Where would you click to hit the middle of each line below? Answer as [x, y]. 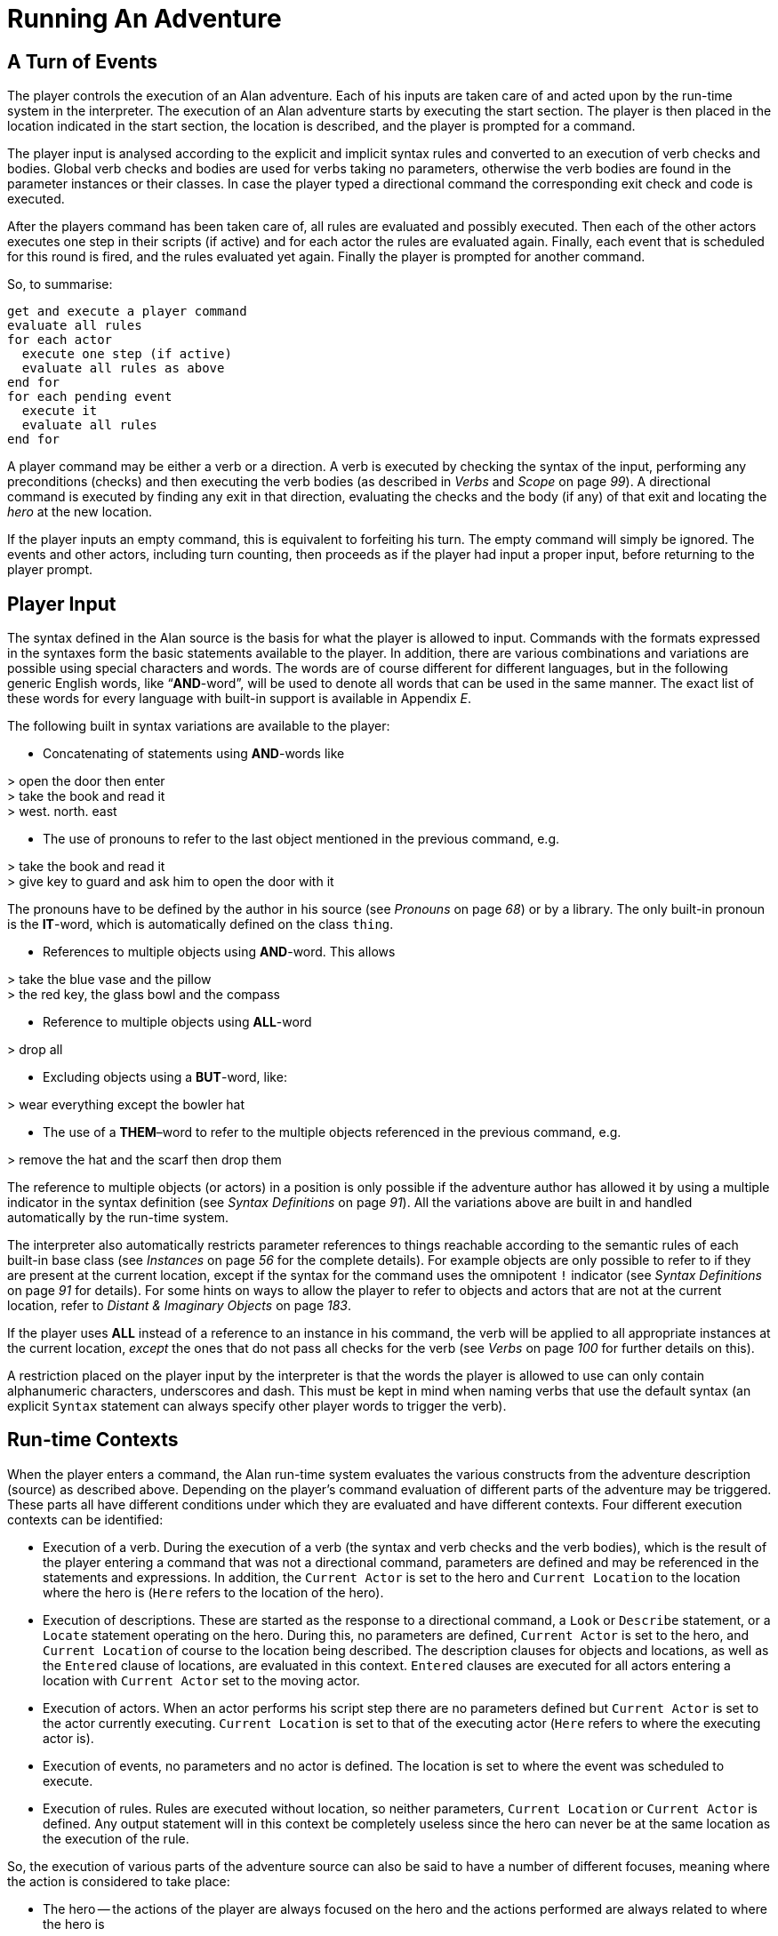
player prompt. [50, 570]
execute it [60, 411]
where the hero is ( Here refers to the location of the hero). [213, 1592]
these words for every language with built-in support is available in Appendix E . [239, 699]
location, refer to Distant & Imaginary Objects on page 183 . [180, 1306]
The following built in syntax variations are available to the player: [199, 726]
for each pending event [90, 397]
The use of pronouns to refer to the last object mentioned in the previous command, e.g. [301, 839]
